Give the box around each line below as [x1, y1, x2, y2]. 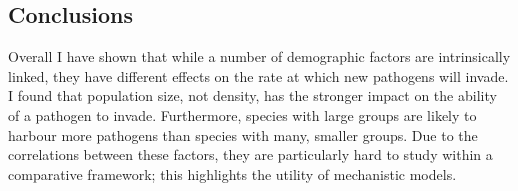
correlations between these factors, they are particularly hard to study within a [8, 144, 493, 165]
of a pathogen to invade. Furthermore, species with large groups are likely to [8, 104, 477, 125]
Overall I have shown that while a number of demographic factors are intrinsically [8, 46, 511, 67]
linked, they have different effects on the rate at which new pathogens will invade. [8, 65, 509, 86]
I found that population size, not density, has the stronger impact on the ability [8, 85, 497, 106]
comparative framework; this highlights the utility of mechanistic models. [8, 163, 457, 184]
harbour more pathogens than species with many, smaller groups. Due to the [8, 124, 478, 145]
